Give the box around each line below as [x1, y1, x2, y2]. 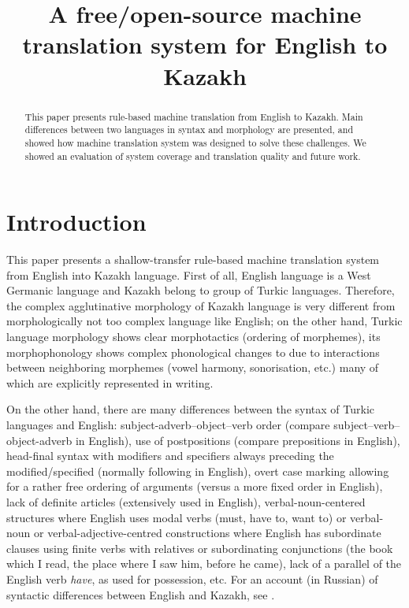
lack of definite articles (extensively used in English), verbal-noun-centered [6, 494, 366, 510]
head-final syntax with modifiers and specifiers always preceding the [6, 447, 334, 464]
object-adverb [6, 432, 73, 448]
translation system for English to [22, 28, 388, 61]
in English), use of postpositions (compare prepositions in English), [75, 432, 400, 448]
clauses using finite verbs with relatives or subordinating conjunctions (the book [6, 539, 393, 556]
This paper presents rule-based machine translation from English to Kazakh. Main [24, 109, 363, 123]
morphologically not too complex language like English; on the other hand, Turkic [6, 313, 403, 329]
